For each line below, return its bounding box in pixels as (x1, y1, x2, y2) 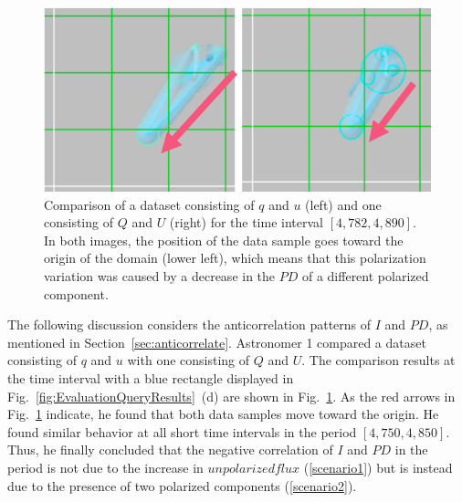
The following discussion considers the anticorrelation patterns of (7, 315, 372, 334)
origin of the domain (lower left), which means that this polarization (44, 248, 426, 267)
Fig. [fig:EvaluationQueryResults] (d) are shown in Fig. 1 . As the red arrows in (7, 386, 456, 405)
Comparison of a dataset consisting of (44, 194, 255, 214)
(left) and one (305, 194, 382, 214)
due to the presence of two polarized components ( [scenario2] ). (7, 476, 357, 495)
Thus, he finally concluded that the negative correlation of (7, 440, 333, 459)
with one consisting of (127, 350, 250, 370)
